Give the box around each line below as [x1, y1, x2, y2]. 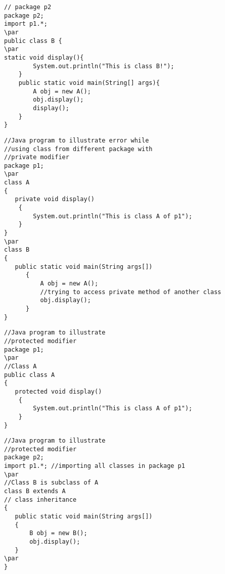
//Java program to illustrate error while [4, 136, 149, 144]
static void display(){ [4, 54, 84, 61]
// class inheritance [4, 496, 77, 503]
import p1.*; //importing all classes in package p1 [4, 462, 185, 470]
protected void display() [15, 388, 102, 395]
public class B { [4, 37, 62, 44]
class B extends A [4, 488, 66, 495]
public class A [4, 371, 55, 378]
